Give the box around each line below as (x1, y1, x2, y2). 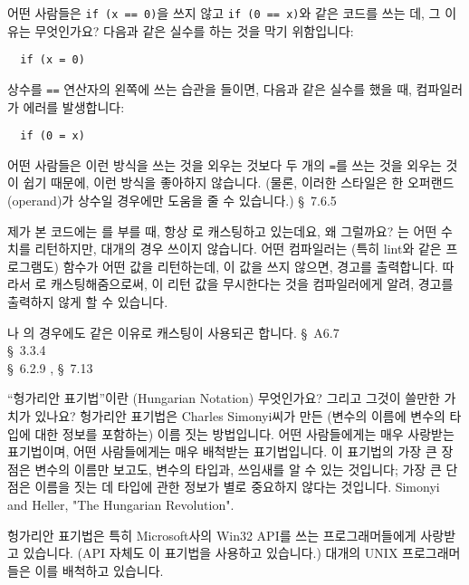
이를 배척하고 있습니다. (34, 561, 164, 580)
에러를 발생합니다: (23, 97, 125, 116)
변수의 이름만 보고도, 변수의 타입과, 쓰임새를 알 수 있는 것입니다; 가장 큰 (34, 459, 442, 478)
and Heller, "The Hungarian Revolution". (7, 494, 234, 513)
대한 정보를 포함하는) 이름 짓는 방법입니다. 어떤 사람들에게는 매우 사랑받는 (34, 424, 455, 443)
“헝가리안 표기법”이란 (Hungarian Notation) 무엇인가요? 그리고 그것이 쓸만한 (7, 388, 440, 408)
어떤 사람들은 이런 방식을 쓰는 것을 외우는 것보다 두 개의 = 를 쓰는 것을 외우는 (7, 155, 442, 174)
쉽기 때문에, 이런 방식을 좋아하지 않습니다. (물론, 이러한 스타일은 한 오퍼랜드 (23, 173, 455, 192)
